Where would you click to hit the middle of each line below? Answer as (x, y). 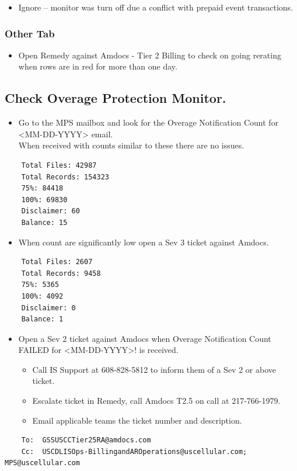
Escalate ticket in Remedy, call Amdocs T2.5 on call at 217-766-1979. (156, 401)
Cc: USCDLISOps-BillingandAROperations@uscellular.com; (134, 451)
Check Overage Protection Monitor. (116, 98)
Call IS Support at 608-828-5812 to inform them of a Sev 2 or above (154, 369)
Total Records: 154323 (65, 177)
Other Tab (30, 33)
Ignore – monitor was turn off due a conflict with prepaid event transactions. (156, 7)
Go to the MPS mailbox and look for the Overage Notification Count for (148, 122)
